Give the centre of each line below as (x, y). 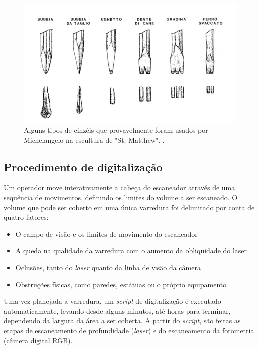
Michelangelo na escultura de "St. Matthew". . (94, 140)
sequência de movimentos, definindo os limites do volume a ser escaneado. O (121, 197)
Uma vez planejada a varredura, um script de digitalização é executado (113, 301)
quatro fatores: (26, 217)
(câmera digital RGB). (38, 340)
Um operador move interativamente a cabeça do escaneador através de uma (120, 187)
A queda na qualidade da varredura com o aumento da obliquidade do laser (131, 250)
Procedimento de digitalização (83, 167)
